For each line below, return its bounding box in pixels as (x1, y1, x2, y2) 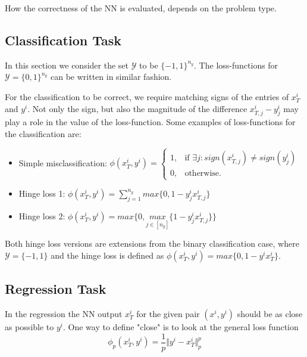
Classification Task (5, 30, 121, 49)
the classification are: (5, 127, 82, 139)
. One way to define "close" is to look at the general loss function (63, 320, 299, 333)
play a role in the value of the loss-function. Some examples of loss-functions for (5, 116, 296, 128)
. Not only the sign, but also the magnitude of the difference (27, 102, 248, 114)
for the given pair (136, 307, 200, 319)
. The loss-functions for (194, 58, 278, 71)
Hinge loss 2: (18, 209, 65, 222)
